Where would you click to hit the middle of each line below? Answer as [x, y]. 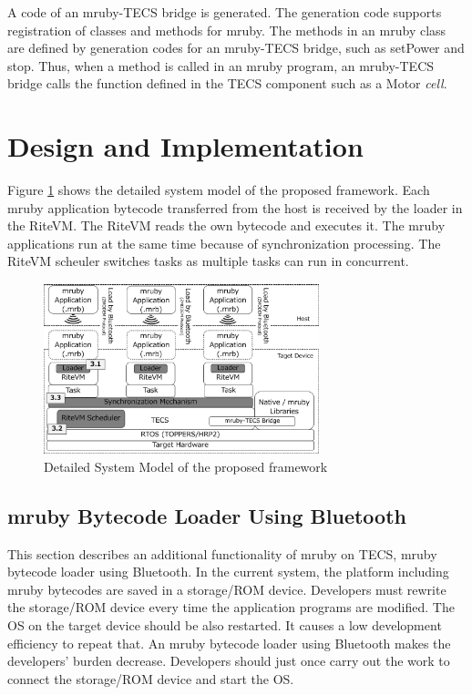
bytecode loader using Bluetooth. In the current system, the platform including [228, 572]
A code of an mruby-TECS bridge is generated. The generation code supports [225, 12]
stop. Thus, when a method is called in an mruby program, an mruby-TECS [221, 65]
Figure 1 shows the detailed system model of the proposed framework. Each [219, 190]
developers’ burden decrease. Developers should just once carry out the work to [229, 661]
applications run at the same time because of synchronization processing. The [224, 243]
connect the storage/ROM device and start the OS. [151, 678]
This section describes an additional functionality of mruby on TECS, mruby [222, 553]
